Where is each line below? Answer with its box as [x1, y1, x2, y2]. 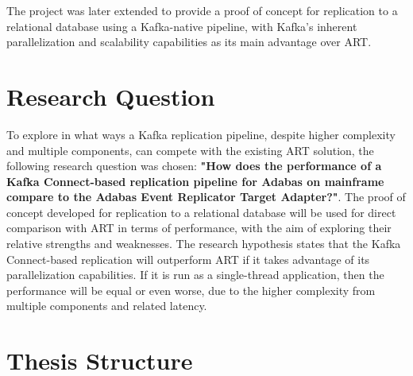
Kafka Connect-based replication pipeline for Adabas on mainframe [6, 172, 384, 189]
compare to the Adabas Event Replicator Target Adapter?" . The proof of [6, 188, 406, 205]
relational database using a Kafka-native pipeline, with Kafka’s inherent [6, 17, 357, 34]
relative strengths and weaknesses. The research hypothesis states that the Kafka [6, 235, 401, 252]
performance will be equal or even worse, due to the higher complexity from [6, 281, 376, 298]
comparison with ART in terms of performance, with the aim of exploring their [6, 219, 392, 236]
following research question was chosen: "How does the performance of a [6, 157, 382, 174]
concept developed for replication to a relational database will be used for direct [6, 204, 396, 220]
